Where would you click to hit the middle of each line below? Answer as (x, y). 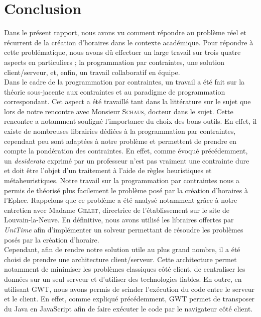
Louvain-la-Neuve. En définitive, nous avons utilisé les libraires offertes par (119, 220)
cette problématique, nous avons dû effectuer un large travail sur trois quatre (122, 52)
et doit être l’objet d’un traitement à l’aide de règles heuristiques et (108, 170)
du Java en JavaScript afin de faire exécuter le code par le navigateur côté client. (128, 308)
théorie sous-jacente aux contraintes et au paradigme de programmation (115, 91)
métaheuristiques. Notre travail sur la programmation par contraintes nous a (122, 180)
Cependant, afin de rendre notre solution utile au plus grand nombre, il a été (122, 249)
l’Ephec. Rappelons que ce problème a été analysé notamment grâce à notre (121, 200)
